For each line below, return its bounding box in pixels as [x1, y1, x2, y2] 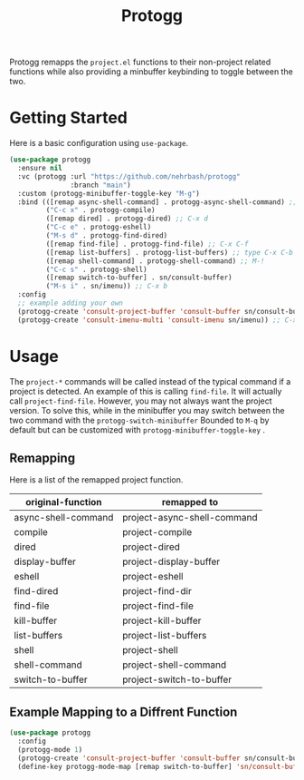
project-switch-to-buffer [121, 673, 233, 686]
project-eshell [121, 570, 184, 583]
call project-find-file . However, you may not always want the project [9, 395, 273, 406]
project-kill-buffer [121, 614, 202, 627]
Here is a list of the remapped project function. [9, 474, 184, 485]
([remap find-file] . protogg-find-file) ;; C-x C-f [45, 239, 249, 249]
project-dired [121, 541, 181, 553]
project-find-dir [121, 585, 192, 598]
